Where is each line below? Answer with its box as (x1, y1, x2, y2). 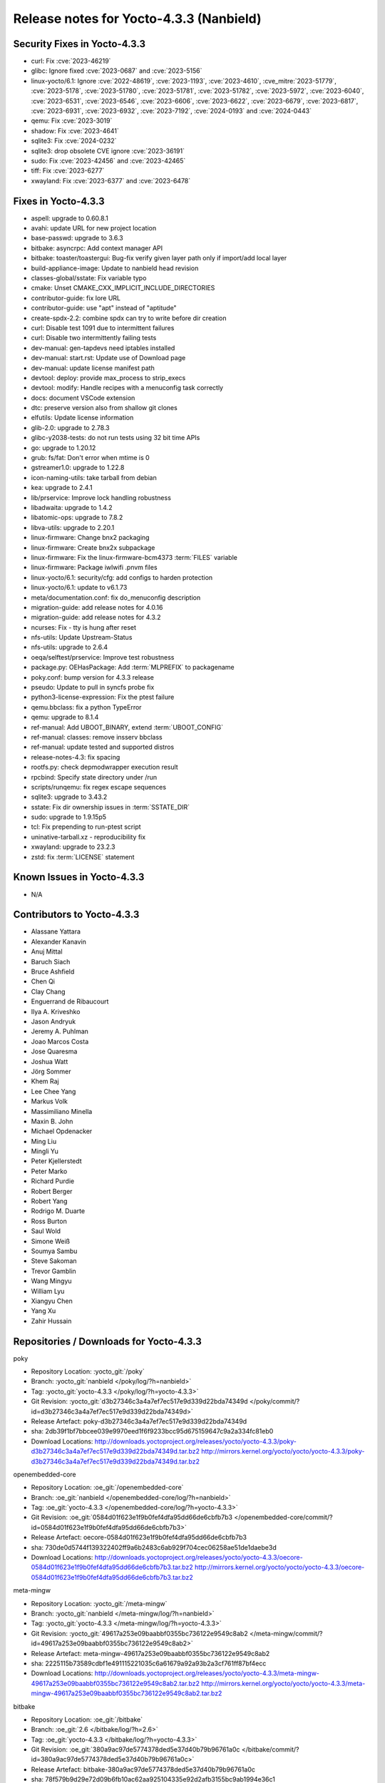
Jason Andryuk (31, 1017, 76, 1026)
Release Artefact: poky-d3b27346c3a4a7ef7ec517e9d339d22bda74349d (31, 1416, 247, 1426)
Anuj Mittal (31, 947, 63, 956)
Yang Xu (31, 1307, 56, 1315)
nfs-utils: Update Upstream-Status (31, 633, 133, 642)
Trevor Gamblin (31, 1267, 76, 1275)
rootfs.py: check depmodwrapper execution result (31, 763, 178, 772)
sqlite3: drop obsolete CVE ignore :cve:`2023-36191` (31, 146, 185, 155)
